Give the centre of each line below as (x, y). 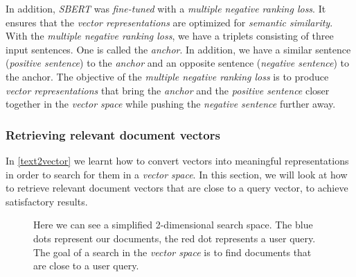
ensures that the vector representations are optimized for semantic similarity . (169, 22)
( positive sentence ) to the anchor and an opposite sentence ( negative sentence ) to (177, 63)
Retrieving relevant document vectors (113, 134)
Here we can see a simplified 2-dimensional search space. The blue (173, 225)
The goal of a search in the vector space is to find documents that (172, 252)
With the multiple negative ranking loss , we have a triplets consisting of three (170, 36)
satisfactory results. (47, 201)
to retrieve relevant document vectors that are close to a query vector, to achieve (177, 188)
